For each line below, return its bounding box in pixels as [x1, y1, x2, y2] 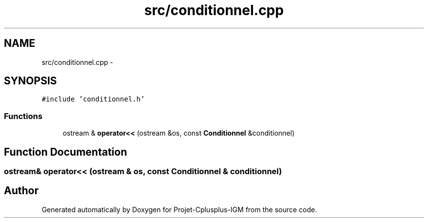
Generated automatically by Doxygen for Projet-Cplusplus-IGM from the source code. [42, 205, 317, 214]
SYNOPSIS [4, 75, 57, 87]
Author [4, 184, 39, 197]
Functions [4, 111, 43, 121]
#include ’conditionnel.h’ [42, 95, 145, 103]
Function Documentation [4, 145, 127, 158]
